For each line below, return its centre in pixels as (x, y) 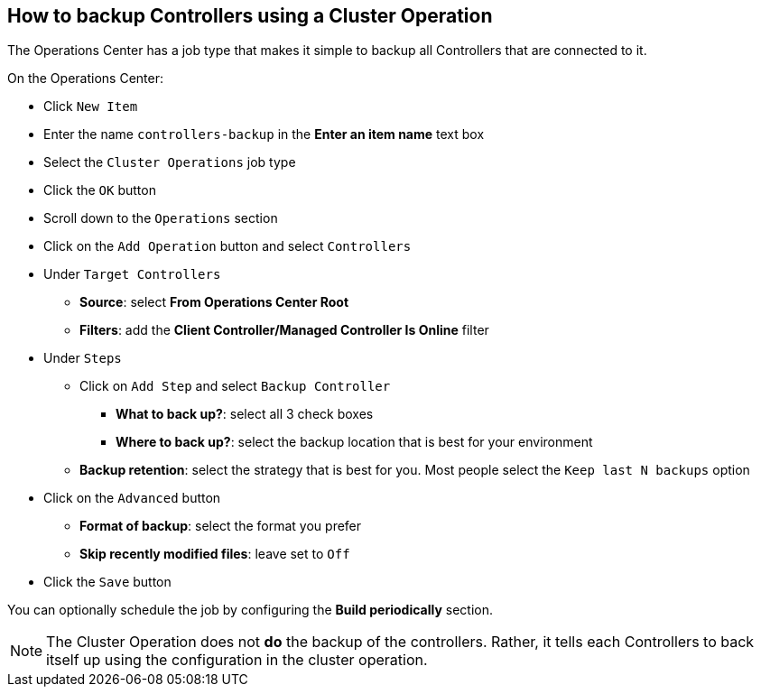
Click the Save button (107, 582)
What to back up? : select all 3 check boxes (245, 414)
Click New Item (91, 106)
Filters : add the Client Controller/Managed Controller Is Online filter (284, 330)
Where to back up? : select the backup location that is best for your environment (354, 442)
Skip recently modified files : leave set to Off (215, 554)
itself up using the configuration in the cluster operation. (237, 660)
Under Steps (83, 358)
